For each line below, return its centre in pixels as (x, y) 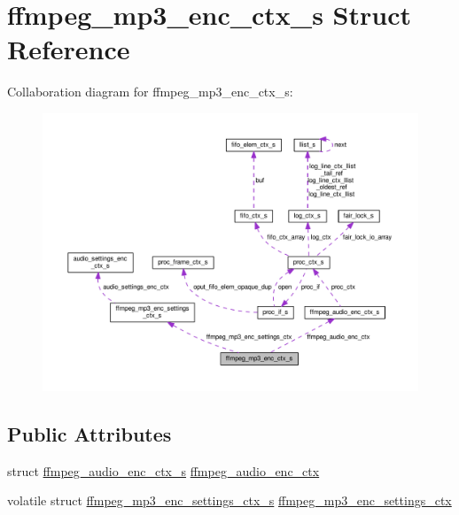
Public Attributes (89, 433)
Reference (69, 49)
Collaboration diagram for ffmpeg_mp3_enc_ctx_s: (150, 92)
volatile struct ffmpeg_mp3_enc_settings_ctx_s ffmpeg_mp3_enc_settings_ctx (229, 500)
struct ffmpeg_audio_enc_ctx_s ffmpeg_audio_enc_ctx (163, 470)
